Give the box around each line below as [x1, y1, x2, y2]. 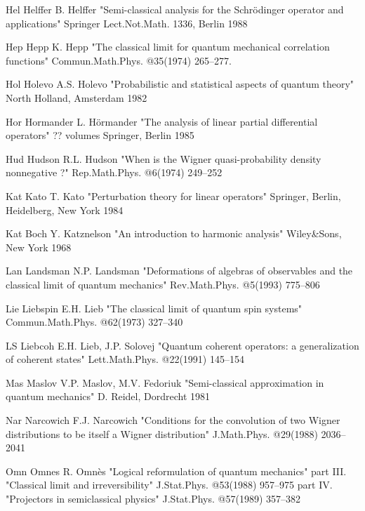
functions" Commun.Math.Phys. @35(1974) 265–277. [6, 53, 232, 67]
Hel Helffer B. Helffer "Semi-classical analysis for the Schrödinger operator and [6, 2, 344, 16]
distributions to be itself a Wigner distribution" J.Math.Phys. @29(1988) [6, 426, 318, 441]
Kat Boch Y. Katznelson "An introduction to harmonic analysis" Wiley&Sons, [6, 226, 342, 241]
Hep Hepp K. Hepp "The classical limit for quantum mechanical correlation [6, 39, 330, 54]
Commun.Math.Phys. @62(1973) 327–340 [6, 314, 183, 329]
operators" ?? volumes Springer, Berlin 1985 [6, 128, 194, 142]
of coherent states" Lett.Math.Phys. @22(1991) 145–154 [6, 352, 244, 366]
